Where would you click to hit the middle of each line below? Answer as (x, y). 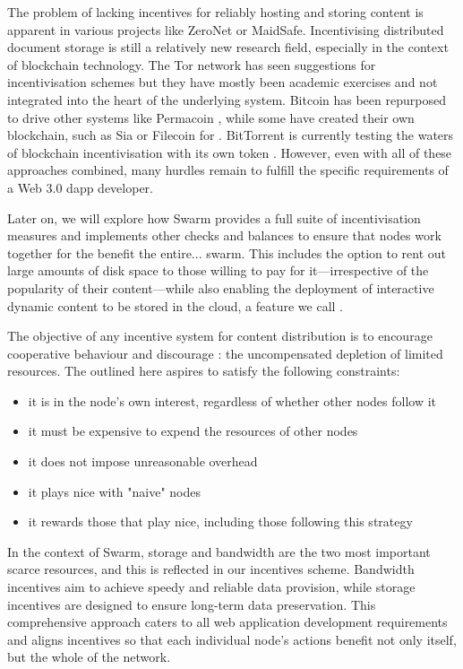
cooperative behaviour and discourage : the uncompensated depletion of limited (225, 353)
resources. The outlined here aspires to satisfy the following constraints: (204, 371)
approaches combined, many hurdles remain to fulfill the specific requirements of (228, 170)
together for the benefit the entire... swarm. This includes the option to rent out (227, 252)
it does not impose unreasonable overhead (143, 461)
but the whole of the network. (89, 657)
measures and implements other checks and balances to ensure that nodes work (224, 235)
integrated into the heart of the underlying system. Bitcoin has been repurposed (227, 99)
